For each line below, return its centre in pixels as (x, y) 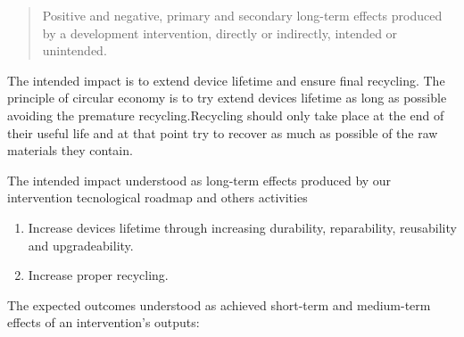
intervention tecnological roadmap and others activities (157, 197)
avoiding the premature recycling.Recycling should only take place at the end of (226, 115)
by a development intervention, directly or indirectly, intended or (220, 33)
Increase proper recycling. (98, 275)
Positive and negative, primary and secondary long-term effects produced (242, 15)
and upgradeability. (81, 245)
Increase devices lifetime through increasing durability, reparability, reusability (242, 227)
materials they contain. (70, 150)
